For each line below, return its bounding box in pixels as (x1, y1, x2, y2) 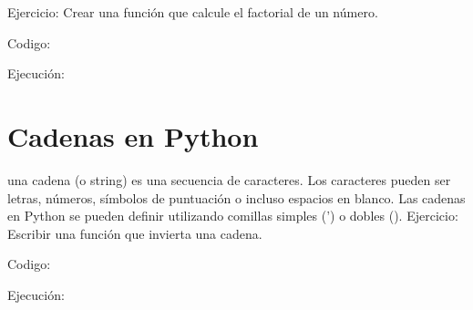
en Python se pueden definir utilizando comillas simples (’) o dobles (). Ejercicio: (7, 206, 458, 225)
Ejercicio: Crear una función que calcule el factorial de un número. (7, 3, 378, 21)
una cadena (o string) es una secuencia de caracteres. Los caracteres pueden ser (7, 170, 451, 189)
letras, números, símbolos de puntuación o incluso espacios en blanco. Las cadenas (7, 188, 466, 207)
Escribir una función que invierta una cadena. (7, 223, 262, 243)
